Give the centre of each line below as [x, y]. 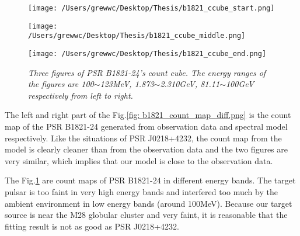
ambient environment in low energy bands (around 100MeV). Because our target [149, 203]
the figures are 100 [61, 84]
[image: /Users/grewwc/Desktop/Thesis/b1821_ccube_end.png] [147, 53]
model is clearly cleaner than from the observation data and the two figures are [146, 149]
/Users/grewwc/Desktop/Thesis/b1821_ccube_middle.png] [137, 36]
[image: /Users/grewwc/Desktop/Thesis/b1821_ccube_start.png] [151, 8]
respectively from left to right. [81, 95]
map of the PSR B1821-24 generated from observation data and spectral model [146, 126]
